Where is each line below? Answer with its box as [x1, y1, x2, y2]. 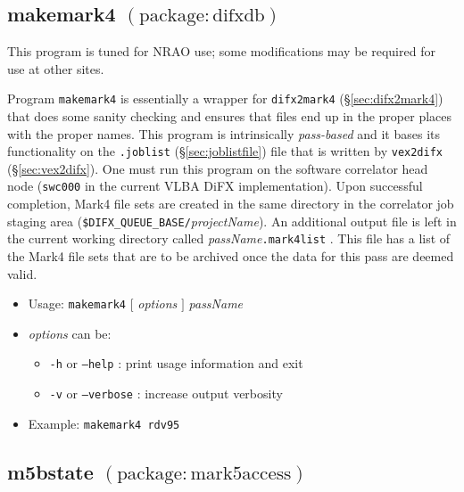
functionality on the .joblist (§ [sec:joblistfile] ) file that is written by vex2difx [7, 142, 443, 160]
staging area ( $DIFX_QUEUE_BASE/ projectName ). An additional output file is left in [7, 211, 457, 230]
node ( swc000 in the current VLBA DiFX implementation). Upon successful [7, 176, 423, 195]
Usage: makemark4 [28, 294, 127, 313]
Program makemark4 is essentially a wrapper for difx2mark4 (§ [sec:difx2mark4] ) [7, 89, 443, 108]
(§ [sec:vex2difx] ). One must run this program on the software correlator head [7, 159, 428, 177]
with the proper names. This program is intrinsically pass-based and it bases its [7, 124, 441, 143]
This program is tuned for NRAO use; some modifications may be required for [7, 42, 435, 61]
